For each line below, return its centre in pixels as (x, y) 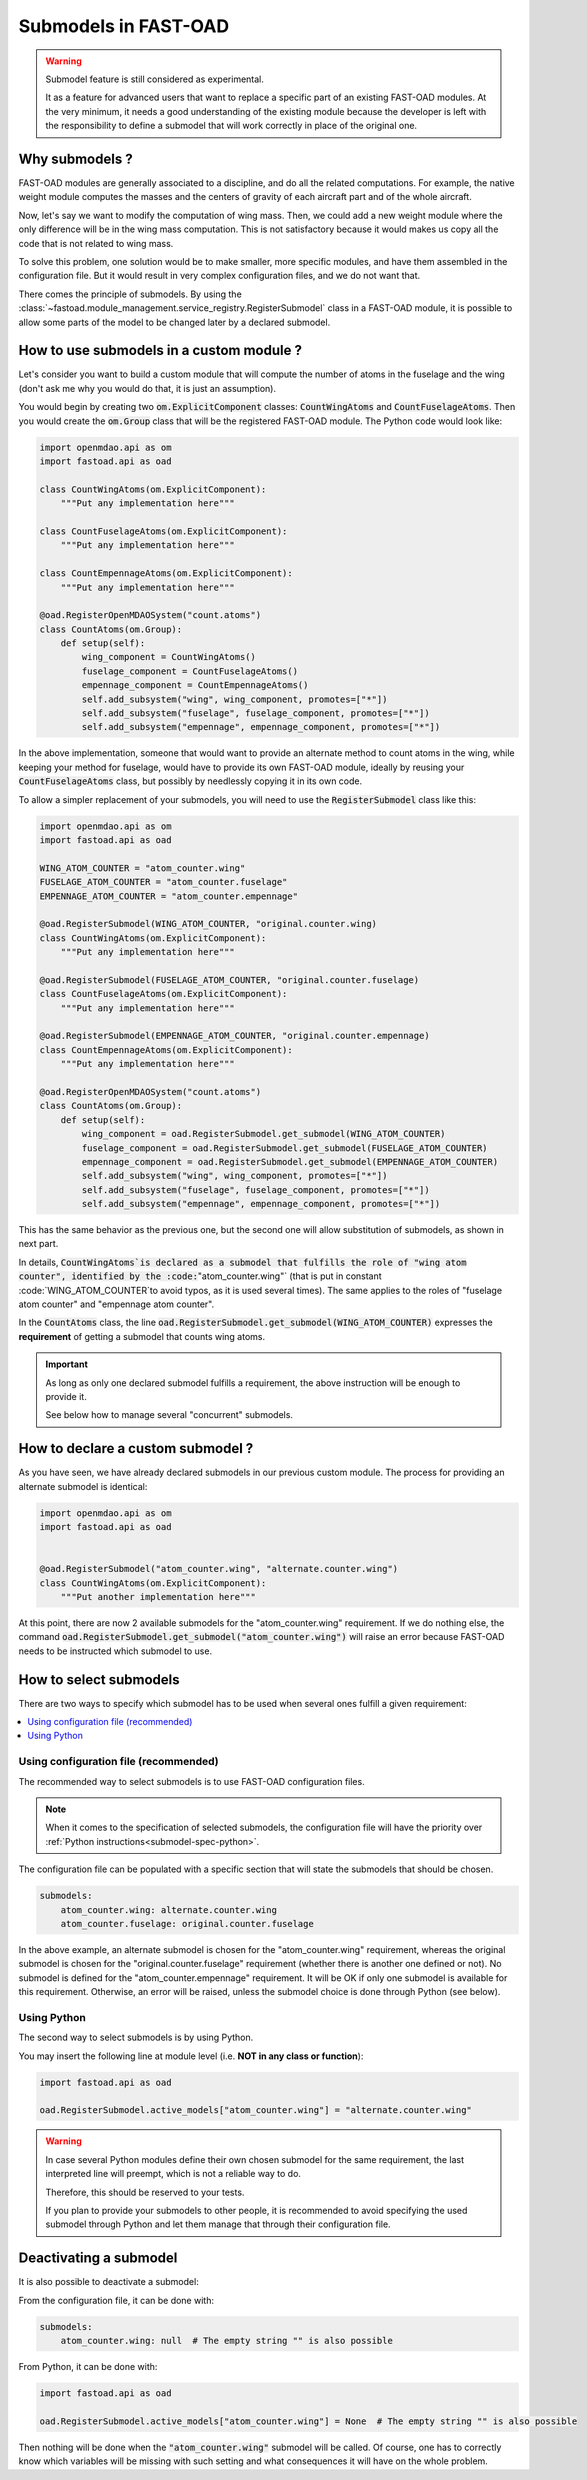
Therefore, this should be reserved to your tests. (145, 2192)
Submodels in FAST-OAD (124, 26)
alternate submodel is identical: (83, 1486)
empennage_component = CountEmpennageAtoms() (195, 685)
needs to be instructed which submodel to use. (115, 1651)
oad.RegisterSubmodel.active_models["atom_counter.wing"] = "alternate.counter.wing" (255, 2110)
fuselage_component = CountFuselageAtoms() (190, 671)
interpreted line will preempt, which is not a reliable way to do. (173, 2174)
